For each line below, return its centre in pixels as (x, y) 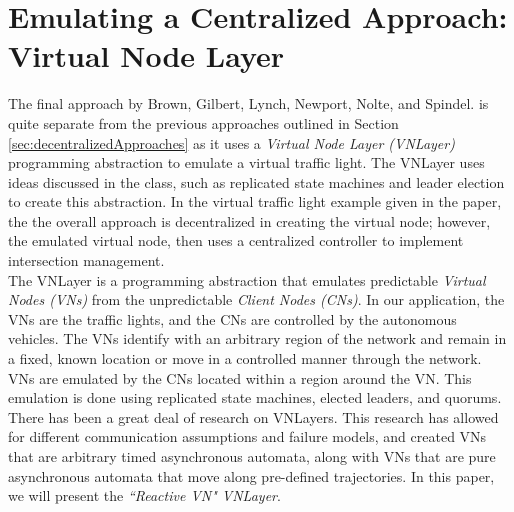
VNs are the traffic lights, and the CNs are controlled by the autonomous (232, 318)
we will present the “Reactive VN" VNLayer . (144, 495)
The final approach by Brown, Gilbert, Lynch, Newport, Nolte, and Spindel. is (248, 103)
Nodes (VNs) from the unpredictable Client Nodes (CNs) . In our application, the (256, 299)
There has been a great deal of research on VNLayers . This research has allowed (253, 416)
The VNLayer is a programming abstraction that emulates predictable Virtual (247, 279)
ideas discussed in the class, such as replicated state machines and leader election (256, 181)
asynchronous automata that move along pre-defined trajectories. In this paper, (251, 475)
